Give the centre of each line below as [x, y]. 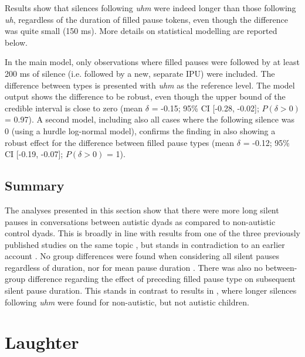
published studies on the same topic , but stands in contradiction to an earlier [145, 244]
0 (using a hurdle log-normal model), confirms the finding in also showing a [140, 130]
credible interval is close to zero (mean [74, 108]
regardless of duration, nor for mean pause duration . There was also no [134, 267]
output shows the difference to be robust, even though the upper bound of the [145, 96]
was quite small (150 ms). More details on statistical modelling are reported [141, 31]
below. [16, 42]
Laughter [42, 342]
